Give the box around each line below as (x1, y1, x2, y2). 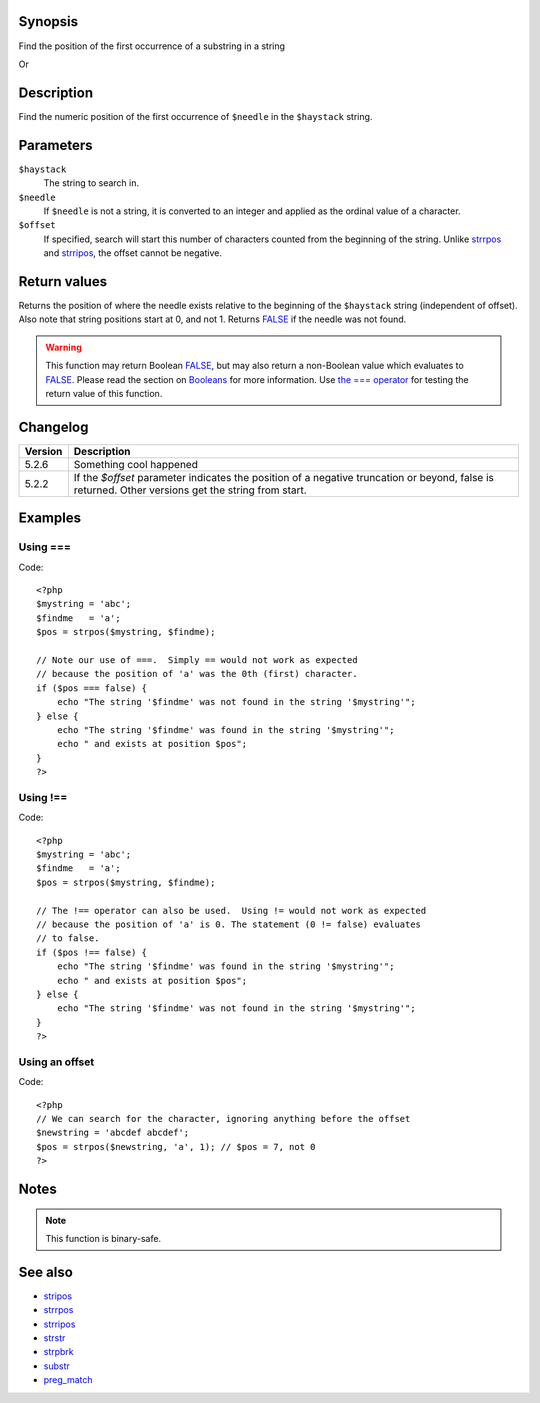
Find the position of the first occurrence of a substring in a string (18, 40, 285, 52)
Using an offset (18, 1055, 95, 1069)
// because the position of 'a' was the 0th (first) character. (36, 668, 359, 680)
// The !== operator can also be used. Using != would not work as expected (36, 905, 427, 916)
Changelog (18, 418, 89, 435)
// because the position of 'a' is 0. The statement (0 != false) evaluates (36, 918, 422, 930)
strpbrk (43, 1346, 74, 1358)
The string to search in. (43, 177, 140, 189)
